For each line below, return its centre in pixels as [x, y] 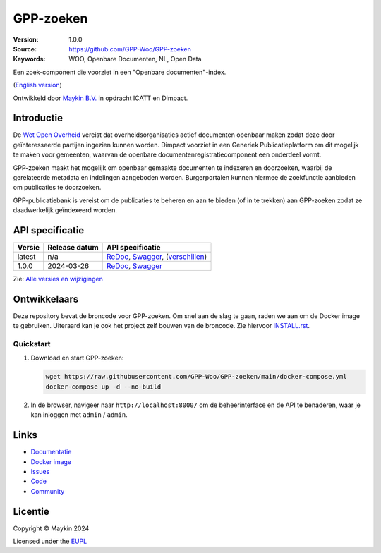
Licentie [31, 511]
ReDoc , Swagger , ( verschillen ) [157, 257]
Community [48, 491]
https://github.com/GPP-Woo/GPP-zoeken [130, 49]
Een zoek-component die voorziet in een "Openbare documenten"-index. [120, 72]
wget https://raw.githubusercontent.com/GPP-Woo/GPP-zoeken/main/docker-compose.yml [196, 377]
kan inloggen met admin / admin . [79, 415]
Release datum [73, 248]
